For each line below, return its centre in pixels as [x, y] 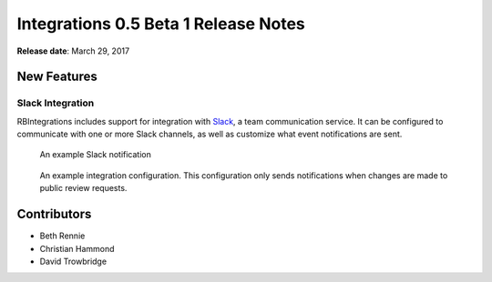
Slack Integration [56, 103]
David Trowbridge [73, 261]
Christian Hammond [77, 248]
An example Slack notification [96, 155]
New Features [57, 77]
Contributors [54, 214]
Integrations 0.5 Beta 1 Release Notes [161, 24]
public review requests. [83, 188]
